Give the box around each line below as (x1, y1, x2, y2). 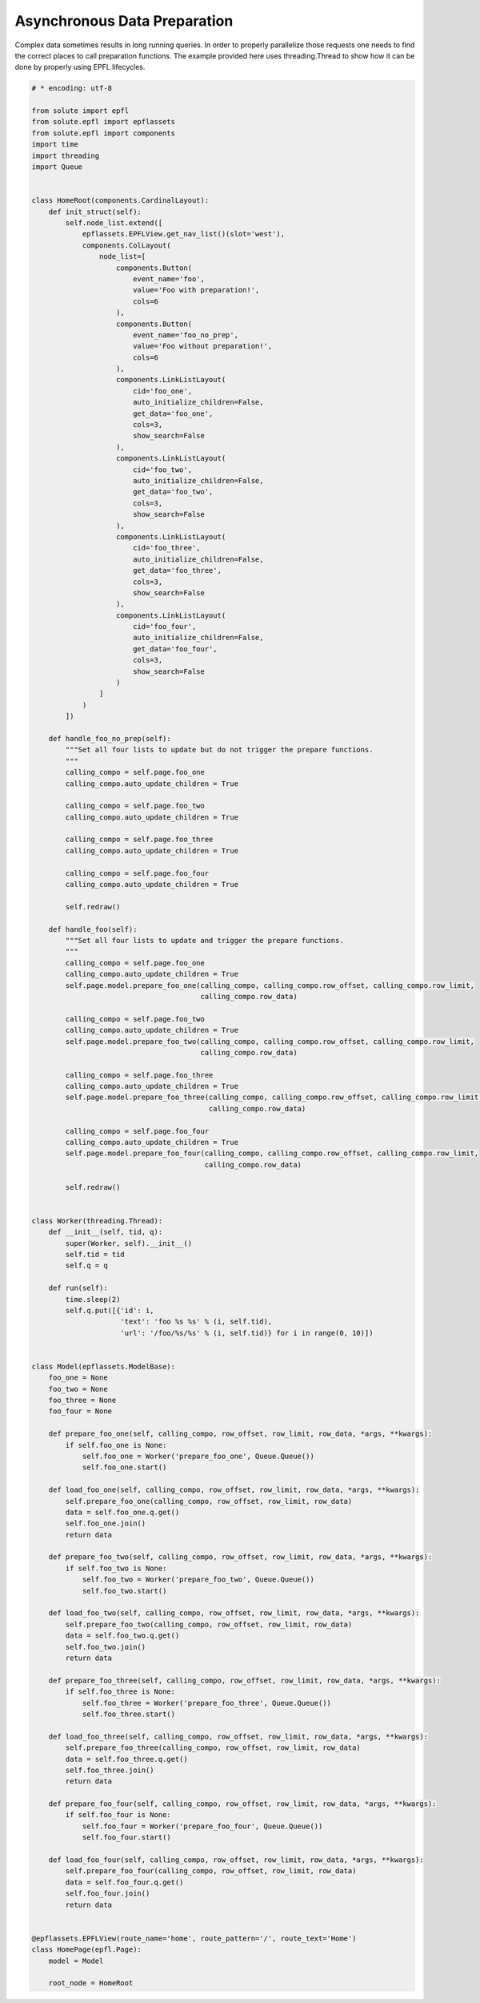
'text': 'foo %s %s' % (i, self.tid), (120, 1317, 273, 1326)
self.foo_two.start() (82, 1586, 167, 1595)
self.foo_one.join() (65, 1519, 146, 1528)
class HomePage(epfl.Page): (31, 1945, 142, 1954)
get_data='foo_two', (132, 487, 214, 497)
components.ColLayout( (82, 240, 171, 250)
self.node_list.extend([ (65, 219, 163, 228)
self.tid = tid (65, 1250, 126, 1259)
